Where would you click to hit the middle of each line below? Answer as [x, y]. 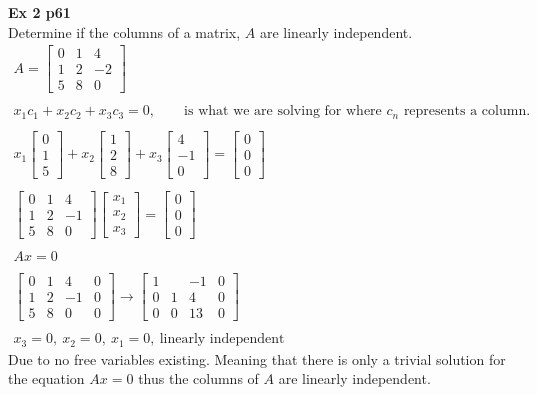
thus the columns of [198, 378]
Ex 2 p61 [39, 12]
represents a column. [467, 111]
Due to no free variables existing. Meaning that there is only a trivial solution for [257, 358]
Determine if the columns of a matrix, [124, 31]
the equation [46, 378]
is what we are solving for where [283, 111]
